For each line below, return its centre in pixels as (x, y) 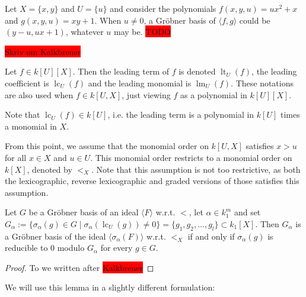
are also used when (39, 94)
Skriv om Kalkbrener (43, 51)
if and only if (211, 236)
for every (117, 248)
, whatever (85, 32)
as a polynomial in (214, 94)
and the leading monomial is (140, 83)
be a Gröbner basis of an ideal (84, 212)
